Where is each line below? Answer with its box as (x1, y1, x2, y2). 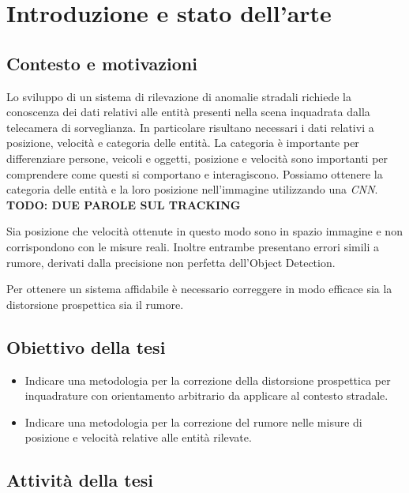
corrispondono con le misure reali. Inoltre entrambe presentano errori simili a (6, 238, 380, 254)
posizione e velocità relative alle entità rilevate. (24, 429, 252, 446)
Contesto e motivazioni (6, 51, 197, 75)
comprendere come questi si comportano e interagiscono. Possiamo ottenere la (6, 165, 383, 182)
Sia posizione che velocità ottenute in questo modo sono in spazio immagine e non (6, 223, 403, 239)
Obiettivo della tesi (6, 334, 166, 359)
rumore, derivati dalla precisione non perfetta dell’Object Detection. (6, 254, 336, 270)
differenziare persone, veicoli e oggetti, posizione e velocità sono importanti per (6, 149, 388, 166)
